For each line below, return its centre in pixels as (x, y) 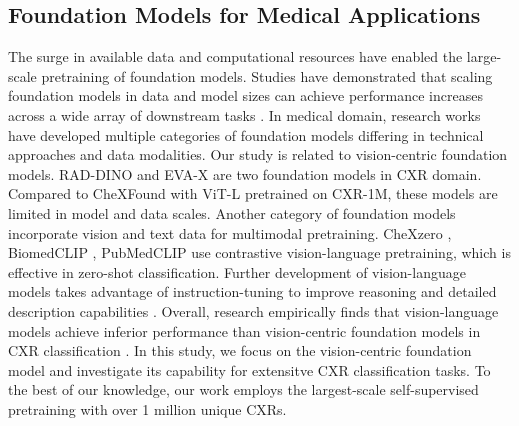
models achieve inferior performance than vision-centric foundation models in (244, 330)
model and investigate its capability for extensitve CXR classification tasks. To (249, 369)
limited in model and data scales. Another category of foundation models (232, 212)
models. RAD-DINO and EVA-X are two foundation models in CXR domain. (245, 173)
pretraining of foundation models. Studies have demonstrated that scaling (267, 75)
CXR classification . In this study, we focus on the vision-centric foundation (240, 350)
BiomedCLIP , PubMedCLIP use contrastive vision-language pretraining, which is (259, 252)
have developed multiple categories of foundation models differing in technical (246, 134)
